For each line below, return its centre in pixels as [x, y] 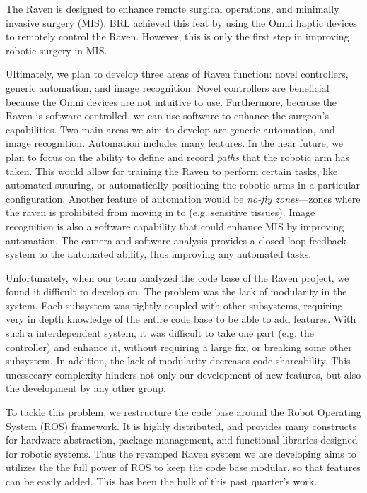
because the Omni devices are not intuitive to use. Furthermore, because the [171, 101]
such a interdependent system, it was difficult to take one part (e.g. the [160, 333]
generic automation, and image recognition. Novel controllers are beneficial [168, 87]
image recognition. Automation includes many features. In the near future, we [175, 143]
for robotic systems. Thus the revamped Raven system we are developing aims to [181, 453]
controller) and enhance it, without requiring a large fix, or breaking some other [179, 346]
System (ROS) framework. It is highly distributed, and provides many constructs [181, 426]
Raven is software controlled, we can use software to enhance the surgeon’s [167, 115]
